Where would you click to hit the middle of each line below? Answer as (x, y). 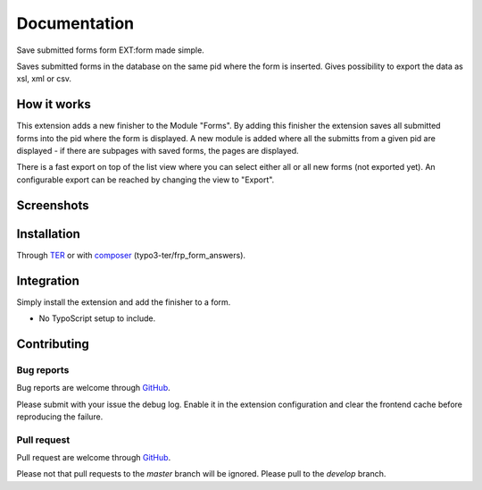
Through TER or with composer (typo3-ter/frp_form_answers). (131, 255)
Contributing (53, 344)
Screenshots (53, 205)
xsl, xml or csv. (44, 79)
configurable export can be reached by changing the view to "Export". (145, 180)
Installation (48, 234)
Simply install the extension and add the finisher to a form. (124, 302)
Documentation (75, 23)
